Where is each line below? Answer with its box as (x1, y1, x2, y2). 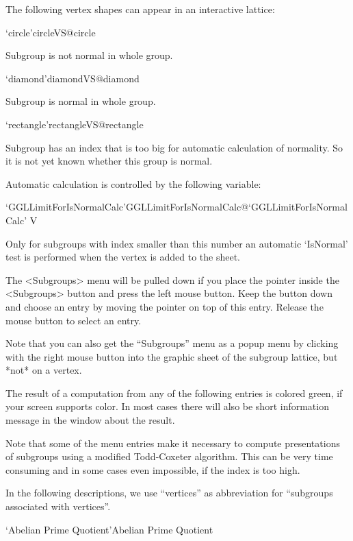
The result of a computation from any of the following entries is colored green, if (5, 385, 343, 400)
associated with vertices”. (5, 499, 111, 514)
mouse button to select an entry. (5, 313, 142, 327)
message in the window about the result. (5, 413, 175, 427)
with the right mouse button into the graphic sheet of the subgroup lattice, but (5, 349, 338, 363)
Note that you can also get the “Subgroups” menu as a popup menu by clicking (5, 336, 339, 350)
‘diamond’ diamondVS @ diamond (5, 71, 140, 85)
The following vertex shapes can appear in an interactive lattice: (5, 2, 275, 16)
